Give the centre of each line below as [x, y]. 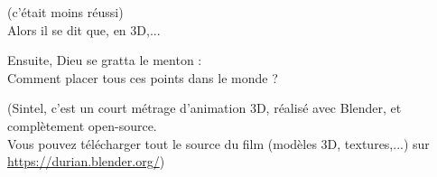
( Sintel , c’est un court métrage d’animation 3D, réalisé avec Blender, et [205, 108]
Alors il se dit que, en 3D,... [84, 29]
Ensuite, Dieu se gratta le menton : [105, 60]
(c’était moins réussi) [65, 12]
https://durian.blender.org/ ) [86, 161]
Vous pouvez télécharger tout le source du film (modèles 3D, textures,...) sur [218, 143]
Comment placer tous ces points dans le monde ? [143, 77]
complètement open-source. [82, 125]
